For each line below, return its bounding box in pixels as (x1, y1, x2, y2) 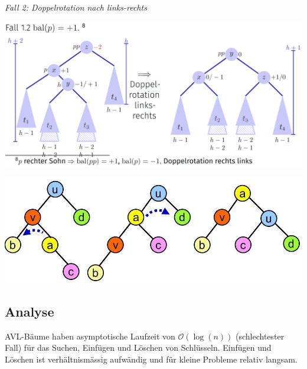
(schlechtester (236, 330, 285, 342)
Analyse (5, 302, 54, 320)
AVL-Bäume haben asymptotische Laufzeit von (5, 330, 175, 342)
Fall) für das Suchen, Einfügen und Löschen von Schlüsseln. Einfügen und (5, 341, 272, 354)
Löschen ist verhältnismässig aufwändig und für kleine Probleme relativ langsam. (5, 352, 298, 365)
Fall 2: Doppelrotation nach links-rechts (5, 1, 147, 13)
